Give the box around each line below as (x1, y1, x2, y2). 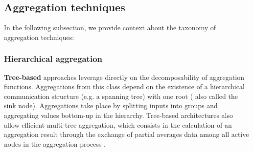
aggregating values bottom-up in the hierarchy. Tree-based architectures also (4, 110, 233, 120)
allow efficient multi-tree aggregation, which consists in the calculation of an (4, 119, 232, 130)
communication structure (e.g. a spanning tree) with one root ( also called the (4, 91, 238, 101)
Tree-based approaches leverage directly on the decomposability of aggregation (4, 72, 244, 82)
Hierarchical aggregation (4, 53, 102, 65)
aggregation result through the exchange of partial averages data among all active (4, 129, 249, 139)
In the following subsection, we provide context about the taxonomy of (4, 22, 216, 33)
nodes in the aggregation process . (4, 138, 106, 149)
